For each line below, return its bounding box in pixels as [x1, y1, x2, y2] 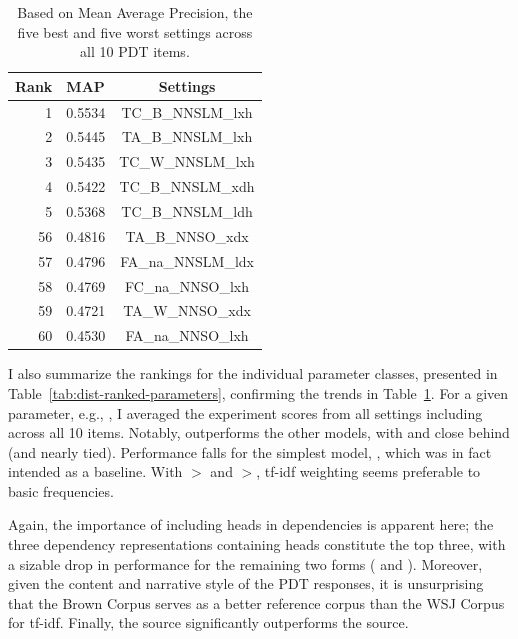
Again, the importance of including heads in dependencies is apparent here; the [8, 514, 494, 535]
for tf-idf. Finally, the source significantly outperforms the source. [8, 612, 409, 633]
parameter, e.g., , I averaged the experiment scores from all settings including [8, 402, 483, 423]
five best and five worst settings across [17, 21, 253, 42]
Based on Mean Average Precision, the [17, 2, 253, 22]
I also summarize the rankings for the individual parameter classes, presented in [8, 363, 498, 384]
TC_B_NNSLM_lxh [121, 101, 253, 122]
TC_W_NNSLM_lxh [119, 151, 255, 172]
